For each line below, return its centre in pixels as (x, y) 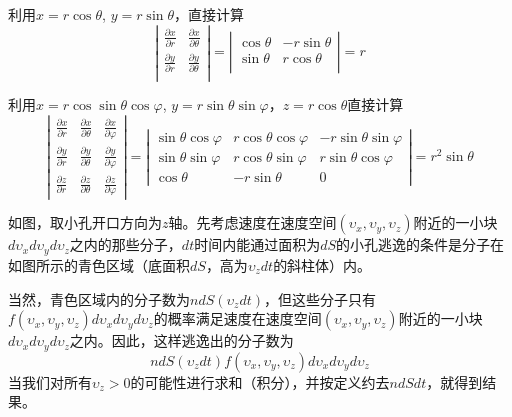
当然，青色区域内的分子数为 (99, 298)
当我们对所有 (50, 381)
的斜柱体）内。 (322, 264)
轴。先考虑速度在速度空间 (252, 222)
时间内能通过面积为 (257, 244)
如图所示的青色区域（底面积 (99, 264)
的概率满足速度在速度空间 (237, 318)
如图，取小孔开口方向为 (85, 222)
